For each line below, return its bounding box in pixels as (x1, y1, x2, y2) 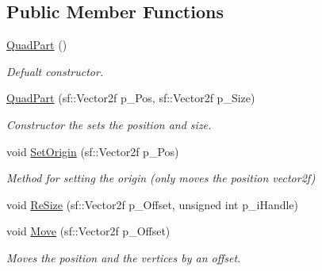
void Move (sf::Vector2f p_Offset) (6, 223, 171, 239)
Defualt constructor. (6, 63, 104, 79)
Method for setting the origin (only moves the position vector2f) (6, 170, 316, 186)
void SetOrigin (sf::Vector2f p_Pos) (6, 143, 179, 159)
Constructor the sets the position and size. (6, 116, 212, 132)
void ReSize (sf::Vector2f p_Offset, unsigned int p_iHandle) (6, 196, 299, 212)
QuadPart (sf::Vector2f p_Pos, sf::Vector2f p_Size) (6, 90, 255, 106)
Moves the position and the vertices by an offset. (6, 249, 241, 265)
